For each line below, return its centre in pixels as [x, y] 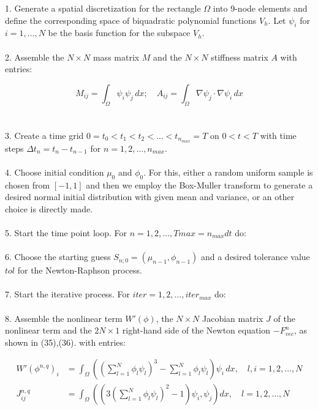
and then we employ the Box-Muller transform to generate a [199, 184]
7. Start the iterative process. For [67, 294]
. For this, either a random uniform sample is [228, 172]
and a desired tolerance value [255, 257]
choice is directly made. [49, 208]
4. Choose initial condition [55, 172]
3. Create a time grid [44, 135]
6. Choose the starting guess [58, 257]
